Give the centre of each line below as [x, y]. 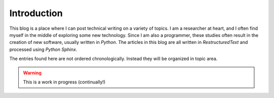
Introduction [36, 13]
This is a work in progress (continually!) [64, 82]
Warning [32, 73]
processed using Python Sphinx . [43, 49]
